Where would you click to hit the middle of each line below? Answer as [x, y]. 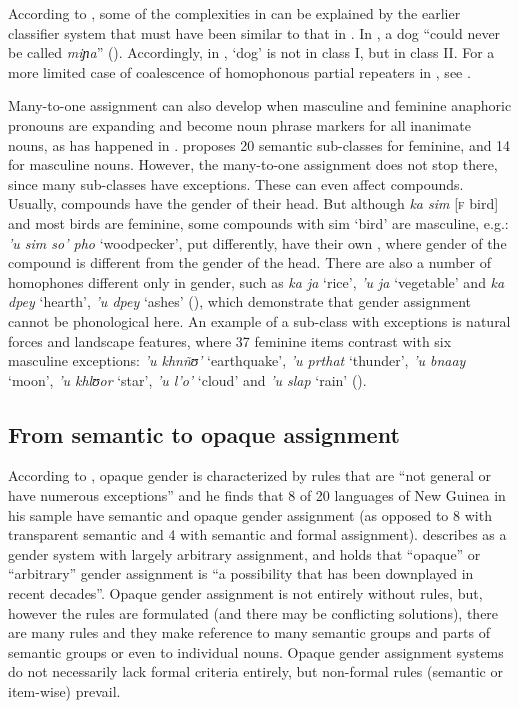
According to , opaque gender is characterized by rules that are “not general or [250, 475]
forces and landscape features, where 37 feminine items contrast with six [230, 340]
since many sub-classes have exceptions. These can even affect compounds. [236, 183]
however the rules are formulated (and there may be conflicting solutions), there [253, 612]
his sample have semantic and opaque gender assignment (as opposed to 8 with [250, 514]
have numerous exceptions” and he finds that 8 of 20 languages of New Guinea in [257, 495]
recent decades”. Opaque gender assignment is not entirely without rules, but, [245, 593]
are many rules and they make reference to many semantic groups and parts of [249, 632]
